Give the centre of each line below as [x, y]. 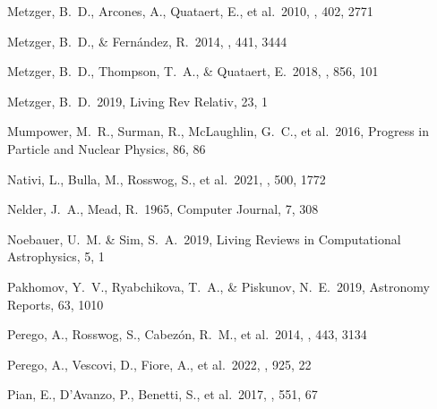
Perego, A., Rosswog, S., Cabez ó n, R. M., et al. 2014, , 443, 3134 [187, 334]
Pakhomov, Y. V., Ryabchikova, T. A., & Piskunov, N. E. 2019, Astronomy [218, 286]
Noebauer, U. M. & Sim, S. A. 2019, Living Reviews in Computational [204, 239]
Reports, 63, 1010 [56, 304]
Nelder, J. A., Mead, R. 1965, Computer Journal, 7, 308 [163, 209]
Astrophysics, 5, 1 [56, 256]
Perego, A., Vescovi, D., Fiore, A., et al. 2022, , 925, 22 [159, 364]
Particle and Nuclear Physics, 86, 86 [107, 148]
